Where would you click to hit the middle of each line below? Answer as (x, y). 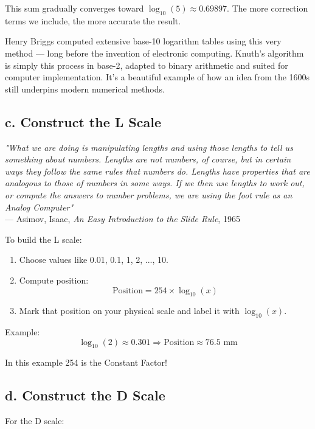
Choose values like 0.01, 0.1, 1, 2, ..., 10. (94, 260)
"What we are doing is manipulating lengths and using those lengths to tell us (149, 147)
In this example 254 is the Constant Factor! (86, 362)
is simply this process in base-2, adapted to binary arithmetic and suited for (147, 65)
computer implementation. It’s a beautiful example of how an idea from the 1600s (157, 77)
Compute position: (54, 280)
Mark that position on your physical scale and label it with (129, 311)
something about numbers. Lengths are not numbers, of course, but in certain (148, 159)
